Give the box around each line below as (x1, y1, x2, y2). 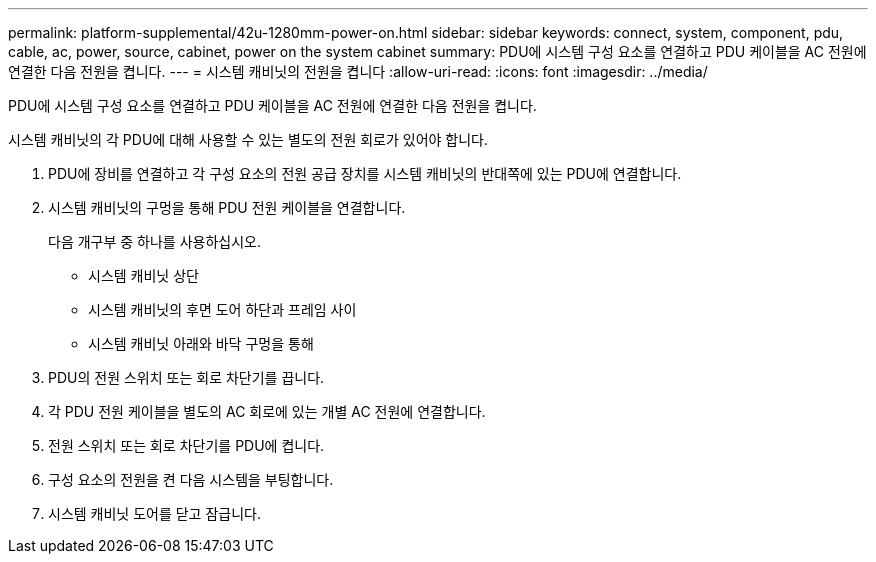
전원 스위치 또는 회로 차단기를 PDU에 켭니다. (48, 437, 325, 454)
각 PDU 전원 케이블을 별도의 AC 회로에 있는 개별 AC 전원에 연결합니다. (48, 403, 486, 420)
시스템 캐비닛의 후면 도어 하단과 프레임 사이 (88, 301, 357, 318)
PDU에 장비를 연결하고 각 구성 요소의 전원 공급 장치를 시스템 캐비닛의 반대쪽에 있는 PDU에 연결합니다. (48, 165, 682, 182)
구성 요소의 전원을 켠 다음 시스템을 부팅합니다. (48, 471, 334, 488)
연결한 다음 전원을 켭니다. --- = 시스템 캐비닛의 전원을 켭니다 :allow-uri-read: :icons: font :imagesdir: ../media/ (8, 63, 708, 80)
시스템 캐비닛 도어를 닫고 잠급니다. (48, 505, 261, 522)
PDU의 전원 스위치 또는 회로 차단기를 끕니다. (48, 369, 325, 386)
